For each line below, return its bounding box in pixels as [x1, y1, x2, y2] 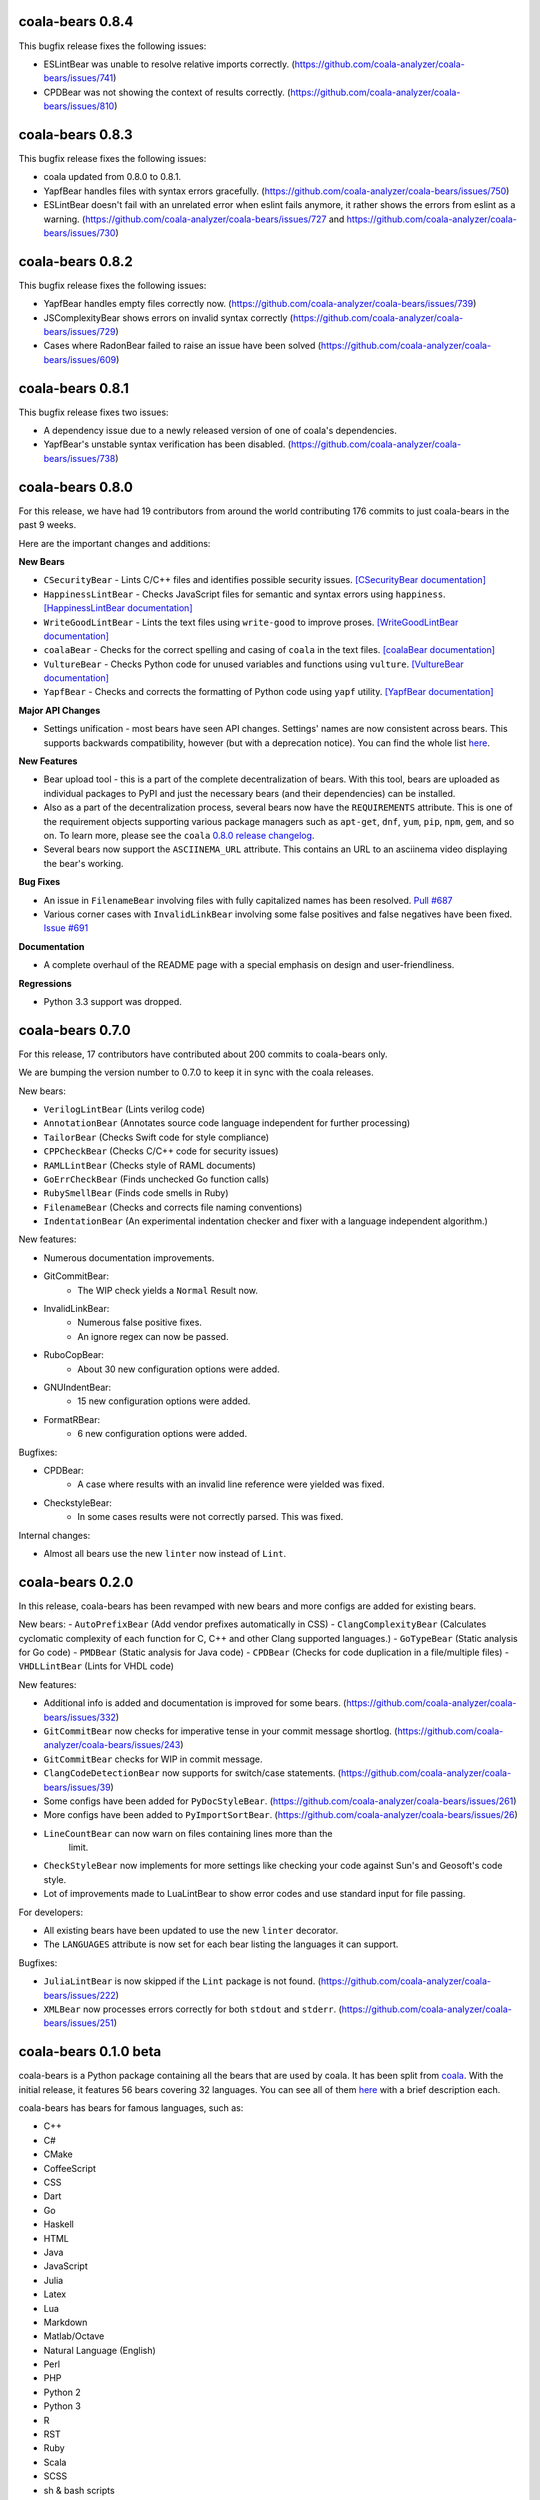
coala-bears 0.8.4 [18, 13, 134, 30]
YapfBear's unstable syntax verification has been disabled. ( [43, 438, 292, 450]
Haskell [43, 2218, 74, 2230]
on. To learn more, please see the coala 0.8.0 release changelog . [43, 829, 315, 841]
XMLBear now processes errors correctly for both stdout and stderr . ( [43, 2003, 342, 2015]
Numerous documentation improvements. [43, 1251, 215, 1264]
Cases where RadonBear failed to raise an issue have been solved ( [43, 340, 322, 352]
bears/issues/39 [43, 1781, 111, 1793]
